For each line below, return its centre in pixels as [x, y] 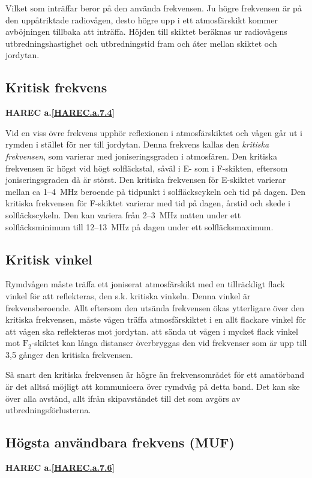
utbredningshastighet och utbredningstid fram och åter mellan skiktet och [141, 43]
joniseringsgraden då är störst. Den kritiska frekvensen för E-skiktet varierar [146, 180]
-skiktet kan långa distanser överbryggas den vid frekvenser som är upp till [169, 343]
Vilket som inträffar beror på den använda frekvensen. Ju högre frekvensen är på [154, 8]
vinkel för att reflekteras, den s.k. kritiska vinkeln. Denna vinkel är [128, 295]
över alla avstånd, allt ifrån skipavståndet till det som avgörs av [123, 398]
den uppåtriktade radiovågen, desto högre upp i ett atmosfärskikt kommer [142, 19]
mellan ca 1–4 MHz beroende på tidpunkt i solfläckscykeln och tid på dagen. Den [156, 191]
